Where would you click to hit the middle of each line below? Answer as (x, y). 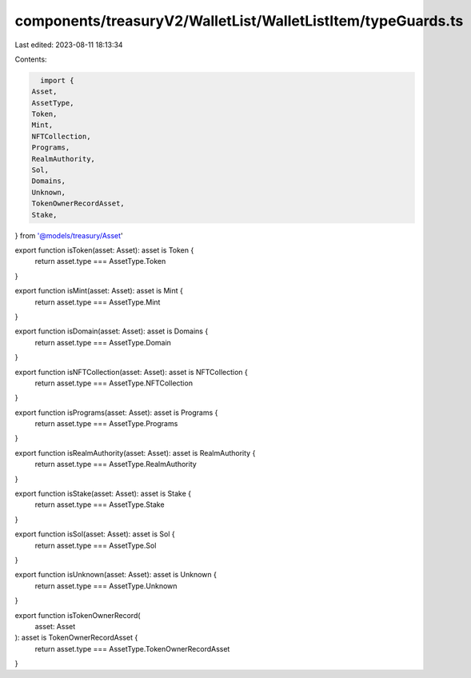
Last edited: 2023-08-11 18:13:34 (69, 45)
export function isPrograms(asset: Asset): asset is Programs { (116, 413)
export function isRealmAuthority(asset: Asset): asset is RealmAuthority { (135, 453)
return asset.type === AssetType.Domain (103, 342)
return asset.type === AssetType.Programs (106, 424)
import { (57, 80)
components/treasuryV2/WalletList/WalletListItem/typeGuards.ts (239, 21)
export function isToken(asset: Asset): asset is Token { (104, 250)
